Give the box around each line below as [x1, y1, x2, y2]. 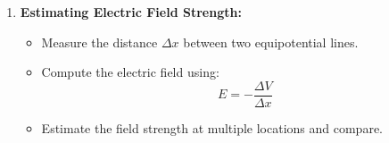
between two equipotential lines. [183, 32, 359, 51]
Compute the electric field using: [41, 63, 219, 81]
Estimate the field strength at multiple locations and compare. [41, 118, 383, 137]
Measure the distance [41, 32, 158, 51]
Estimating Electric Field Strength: [20, 3, 242, 21]
